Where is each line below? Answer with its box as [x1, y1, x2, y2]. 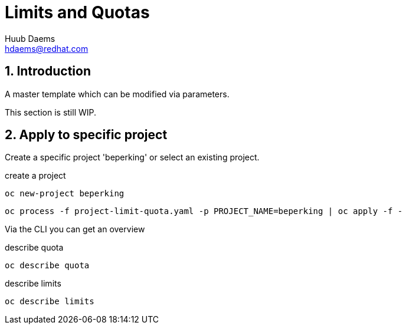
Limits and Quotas [5, 2, 150, 22]
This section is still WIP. [5, 107, 97, 117]
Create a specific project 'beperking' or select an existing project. [5, 152, 260, 163]
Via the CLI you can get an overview [5, 224, 145, 235]
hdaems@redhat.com [5, 43, 89, 54]
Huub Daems [5, 33, 55, 44]
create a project [5, 170, 66, 181]
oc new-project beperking [5, 189, 125, 199]
